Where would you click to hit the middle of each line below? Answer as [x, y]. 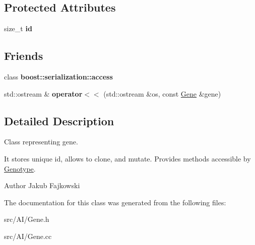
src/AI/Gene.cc [28, 236]
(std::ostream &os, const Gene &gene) [162, 93]
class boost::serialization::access [58, 76]
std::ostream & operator [43, 93]
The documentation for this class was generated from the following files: [115, 202]
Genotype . [20, 168]
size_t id [18, 28]
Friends [24, 56]
